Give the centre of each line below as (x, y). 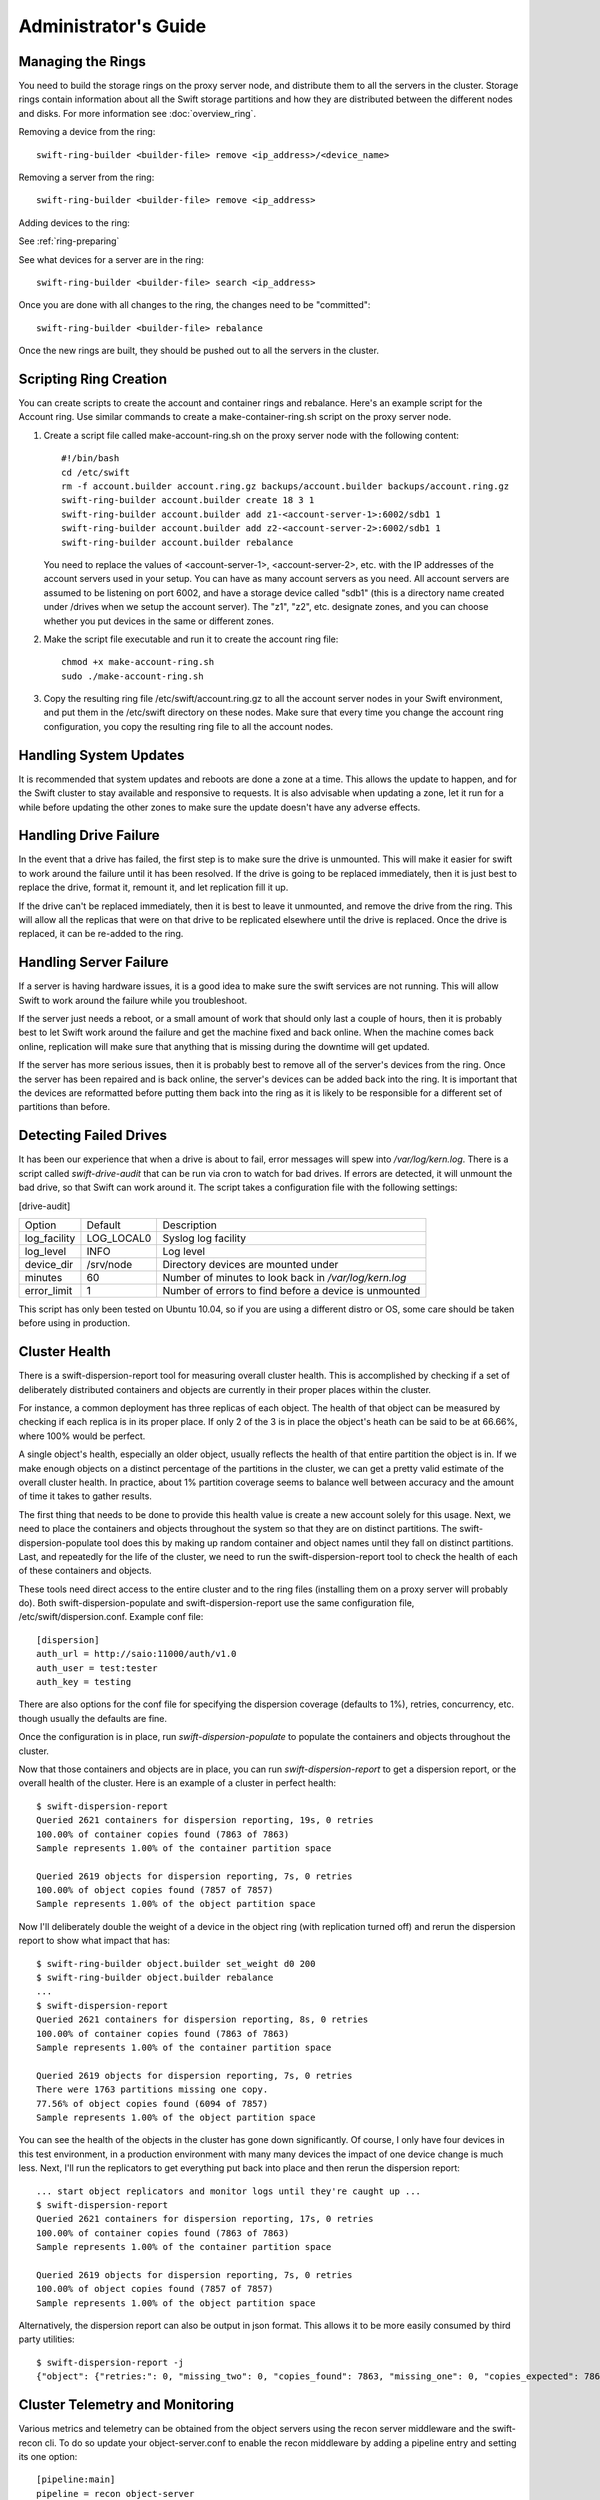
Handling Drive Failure (89, 835)
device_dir (49, 1264)
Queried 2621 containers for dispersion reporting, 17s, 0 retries (205, 2219)
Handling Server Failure (93, 962)
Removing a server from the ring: (86, 177)
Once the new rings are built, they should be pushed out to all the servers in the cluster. (199, 351)
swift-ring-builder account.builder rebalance (177, 542)
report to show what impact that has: (94, 1941)
